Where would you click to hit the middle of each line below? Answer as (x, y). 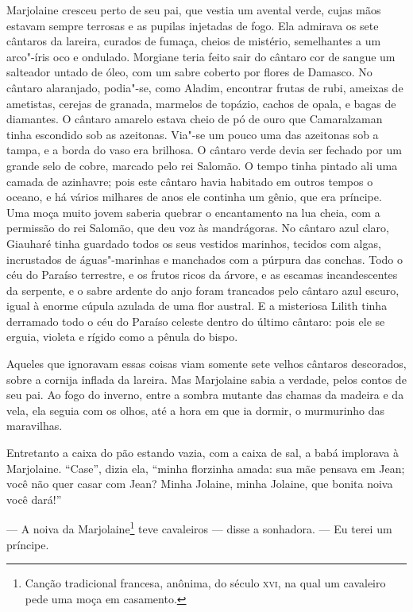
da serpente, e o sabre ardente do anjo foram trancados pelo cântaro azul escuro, (203, 290)
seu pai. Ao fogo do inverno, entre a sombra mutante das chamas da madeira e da (205, 395)
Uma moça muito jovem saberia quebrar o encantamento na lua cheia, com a (193, 212)
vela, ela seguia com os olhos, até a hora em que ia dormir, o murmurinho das (196, 410)
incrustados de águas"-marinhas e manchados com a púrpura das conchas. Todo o (205, 259)
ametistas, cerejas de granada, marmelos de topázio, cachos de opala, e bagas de (201, 103)
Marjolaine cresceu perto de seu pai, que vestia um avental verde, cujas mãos (194, 10)
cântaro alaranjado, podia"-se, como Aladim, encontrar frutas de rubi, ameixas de (205, 87)
